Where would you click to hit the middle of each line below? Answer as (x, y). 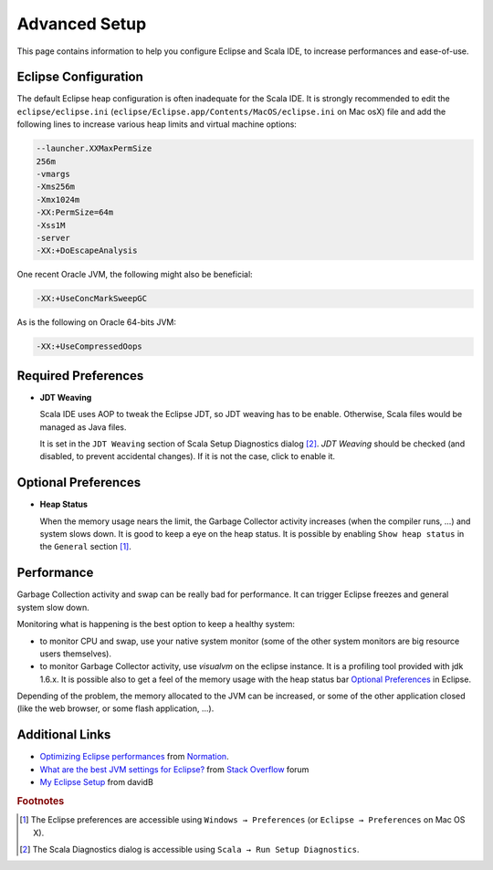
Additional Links (64, 735)
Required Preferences (80, 376)
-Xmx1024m (58, 199)
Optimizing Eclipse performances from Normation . (134, 757)
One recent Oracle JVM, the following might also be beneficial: (135, 275)
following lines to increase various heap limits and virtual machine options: (157, 124)
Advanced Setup (82, 24)
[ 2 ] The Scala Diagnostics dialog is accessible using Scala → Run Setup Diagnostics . (189, 849)
